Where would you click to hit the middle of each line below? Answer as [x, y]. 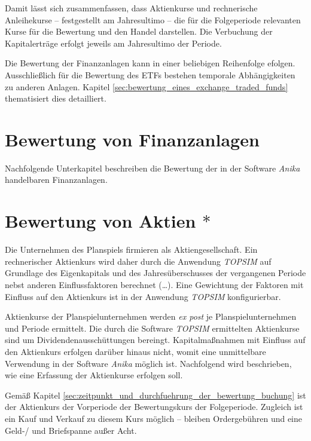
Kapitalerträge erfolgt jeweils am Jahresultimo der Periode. [113, 43]
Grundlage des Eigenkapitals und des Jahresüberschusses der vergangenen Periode [155, 273]
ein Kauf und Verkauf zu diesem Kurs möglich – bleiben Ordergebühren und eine [154, 418]
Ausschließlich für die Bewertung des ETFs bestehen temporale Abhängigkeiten [150, 74]
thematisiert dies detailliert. [56, 98]
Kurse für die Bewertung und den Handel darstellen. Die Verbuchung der [139, 31]
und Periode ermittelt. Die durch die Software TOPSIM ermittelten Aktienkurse [152, 328]
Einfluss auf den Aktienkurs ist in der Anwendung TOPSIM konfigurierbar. [143, 296]
